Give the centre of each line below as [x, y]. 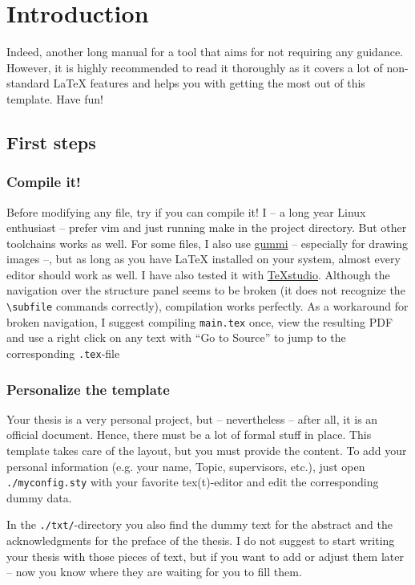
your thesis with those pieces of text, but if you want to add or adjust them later [205, 556]
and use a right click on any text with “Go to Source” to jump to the [176, 337]
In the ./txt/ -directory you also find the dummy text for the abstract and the [199, 524]
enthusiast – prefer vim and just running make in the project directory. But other [207, 227]
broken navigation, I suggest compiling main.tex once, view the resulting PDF [200, 321]
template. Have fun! [55, 98]
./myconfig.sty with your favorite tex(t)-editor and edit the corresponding [193, 482]
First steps [51, 142]
